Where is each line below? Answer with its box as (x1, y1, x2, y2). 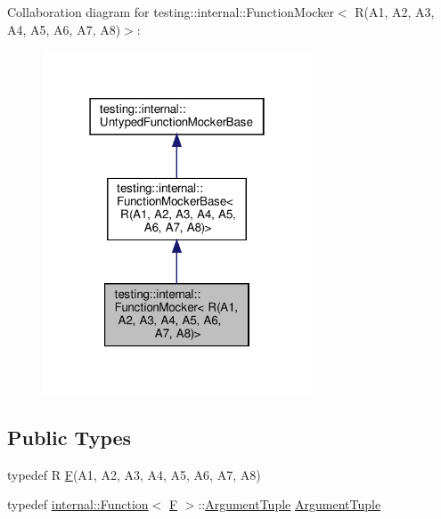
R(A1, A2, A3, (355, 3, 435, 20)
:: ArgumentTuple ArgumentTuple (198, 495, 381, 514)
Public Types (7, 423, 132, 450)
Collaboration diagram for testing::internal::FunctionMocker (7, 3, 334, 20)
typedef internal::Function (7, 495, 149, 514)
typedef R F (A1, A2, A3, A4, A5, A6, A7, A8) (7, 465, 261, 483)
